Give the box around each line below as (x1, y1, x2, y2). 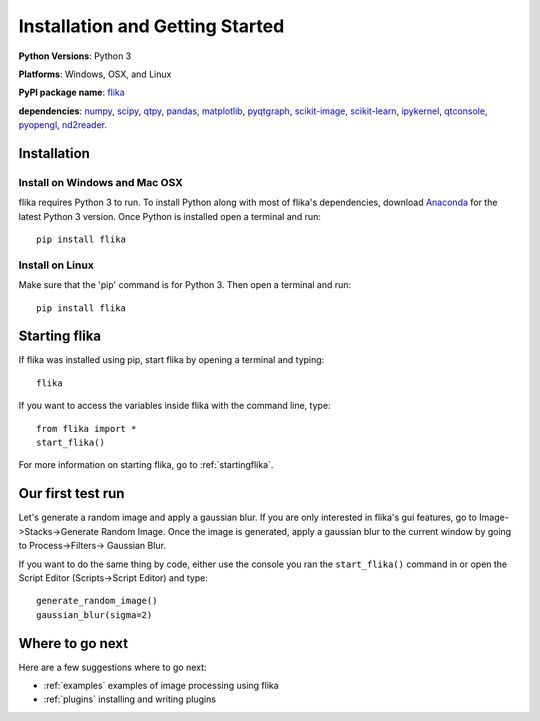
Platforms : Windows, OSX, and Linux (18, 68, 172, 80)
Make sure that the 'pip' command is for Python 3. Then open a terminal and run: (18, 279, 352, 291)
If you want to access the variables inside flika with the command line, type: (18, 400, 331, 412)
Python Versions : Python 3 (18, 50, 132, 62)
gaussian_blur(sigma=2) (36, 609, 153, 620)
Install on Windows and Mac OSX (18, 175, 184, 189)
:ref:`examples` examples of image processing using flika (43, 679, 279, 691)
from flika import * (36, 423, 137, 434)
